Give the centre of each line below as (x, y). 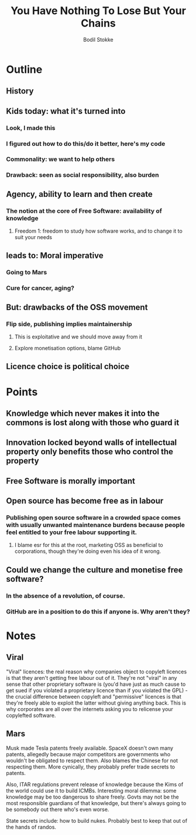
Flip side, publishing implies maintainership (69, 324)
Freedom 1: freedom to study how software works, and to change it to (98, 231)
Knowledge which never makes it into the (83, 413)
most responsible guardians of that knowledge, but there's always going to (96, 803)
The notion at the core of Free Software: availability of (84, 211)
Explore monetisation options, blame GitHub (68, 348)
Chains (98, 23)
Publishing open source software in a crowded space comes (94, 518)
